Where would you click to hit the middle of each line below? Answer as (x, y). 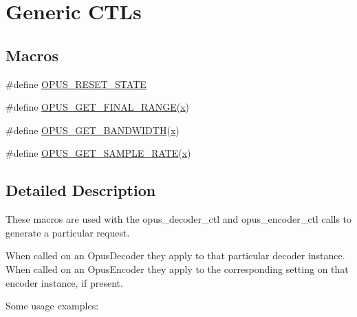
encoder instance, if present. (64, 282)
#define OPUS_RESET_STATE (76, 84)
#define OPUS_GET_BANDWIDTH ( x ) (93, 130)
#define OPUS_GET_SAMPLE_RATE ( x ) (98, 153)
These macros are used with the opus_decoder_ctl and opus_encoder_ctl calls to (179, 219)
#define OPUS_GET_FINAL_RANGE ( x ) (98, 107)
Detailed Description (81, 190)
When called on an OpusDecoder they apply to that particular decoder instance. (175, 255)
